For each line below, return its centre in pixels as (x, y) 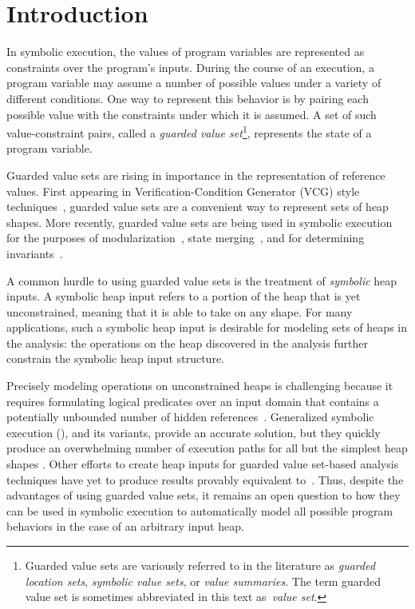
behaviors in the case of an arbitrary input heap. (125, 526)
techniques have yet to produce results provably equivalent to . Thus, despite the (205, 479)
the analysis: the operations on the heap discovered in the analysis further (187, 342)
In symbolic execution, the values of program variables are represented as (186, 52)
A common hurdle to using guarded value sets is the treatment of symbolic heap (202, 280)
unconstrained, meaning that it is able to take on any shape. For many (180, 311)
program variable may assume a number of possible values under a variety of (194, 83)
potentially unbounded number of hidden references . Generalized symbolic (190, 417)
